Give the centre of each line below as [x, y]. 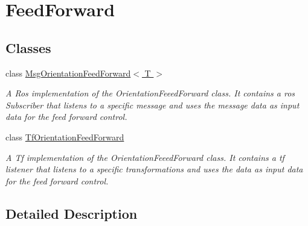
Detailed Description [72, 213]
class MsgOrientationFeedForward [68, 73]
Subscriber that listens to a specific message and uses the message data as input [152, 105]
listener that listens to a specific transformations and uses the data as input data [154, 169]
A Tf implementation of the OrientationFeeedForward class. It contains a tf [145, 157]
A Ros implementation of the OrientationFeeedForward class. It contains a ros [150, 93]
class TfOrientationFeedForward [65, 137]
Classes [28, 47]
